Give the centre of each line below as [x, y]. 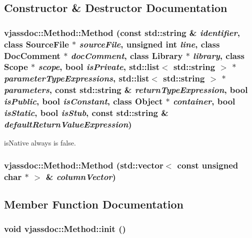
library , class [219, 55]
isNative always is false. [40, 143]
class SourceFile [36, 44]
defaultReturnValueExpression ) [68, 124]
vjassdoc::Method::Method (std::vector [84, 165]
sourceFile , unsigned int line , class [149, 44]
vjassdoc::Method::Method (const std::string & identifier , [122, 32]
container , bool [204, 101]
